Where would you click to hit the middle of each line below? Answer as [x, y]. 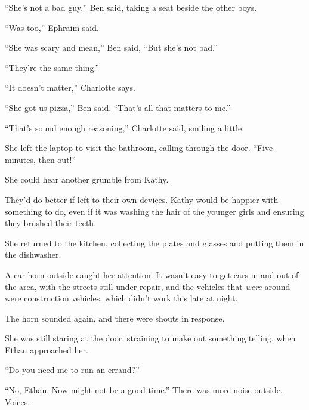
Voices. [18, 401]
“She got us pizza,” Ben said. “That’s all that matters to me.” [118, 107]
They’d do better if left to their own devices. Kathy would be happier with [142, 199]
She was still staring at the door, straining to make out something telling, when [150, 338]
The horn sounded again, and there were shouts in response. [115, 318]
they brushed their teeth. [51, 223]
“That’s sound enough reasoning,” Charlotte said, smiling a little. [125, 127]
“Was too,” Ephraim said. [52, 27]
